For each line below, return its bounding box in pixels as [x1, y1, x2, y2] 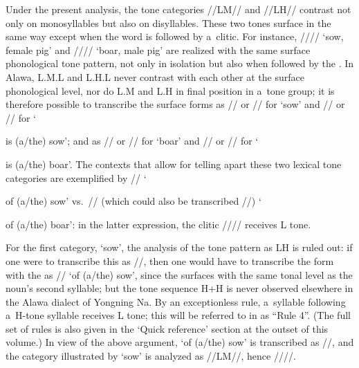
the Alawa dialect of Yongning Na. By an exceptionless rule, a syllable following [6, 294, 346, 309]
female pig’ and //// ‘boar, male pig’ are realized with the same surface [6, 42, 311, 57]
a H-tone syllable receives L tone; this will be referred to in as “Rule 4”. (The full [6, 308, 351, 322]
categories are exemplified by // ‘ [6, 170, 147, 185]
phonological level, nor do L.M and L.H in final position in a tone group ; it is [6, 83, 335, 98]
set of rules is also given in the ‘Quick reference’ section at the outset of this [6, 321, 329, 335]
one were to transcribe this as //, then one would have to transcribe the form [6, 253, 334, 268]
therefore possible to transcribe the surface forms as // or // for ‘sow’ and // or [6, 97, 345, 111]
